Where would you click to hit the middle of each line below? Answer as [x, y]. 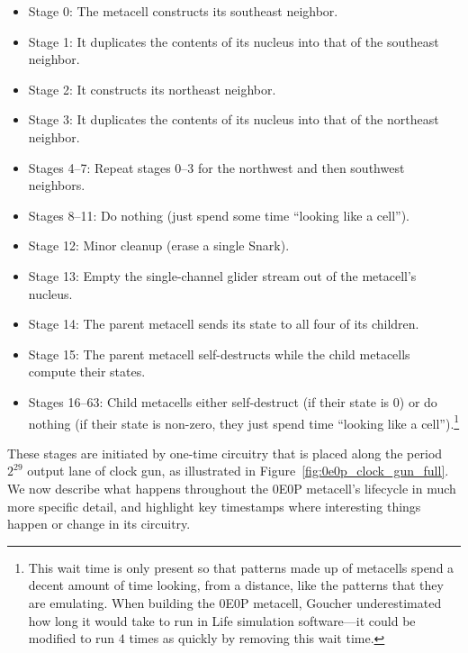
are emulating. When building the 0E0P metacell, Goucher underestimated [235, 602]
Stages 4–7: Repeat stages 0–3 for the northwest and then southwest [216, 167]
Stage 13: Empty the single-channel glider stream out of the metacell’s [222, 275]
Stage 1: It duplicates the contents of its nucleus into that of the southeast [234, 41]
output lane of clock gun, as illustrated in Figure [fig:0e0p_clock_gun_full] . [238, 471]
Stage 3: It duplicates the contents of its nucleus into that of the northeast [234, 119]
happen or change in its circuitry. [99, 524]
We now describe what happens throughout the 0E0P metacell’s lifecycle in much [232, 488]
